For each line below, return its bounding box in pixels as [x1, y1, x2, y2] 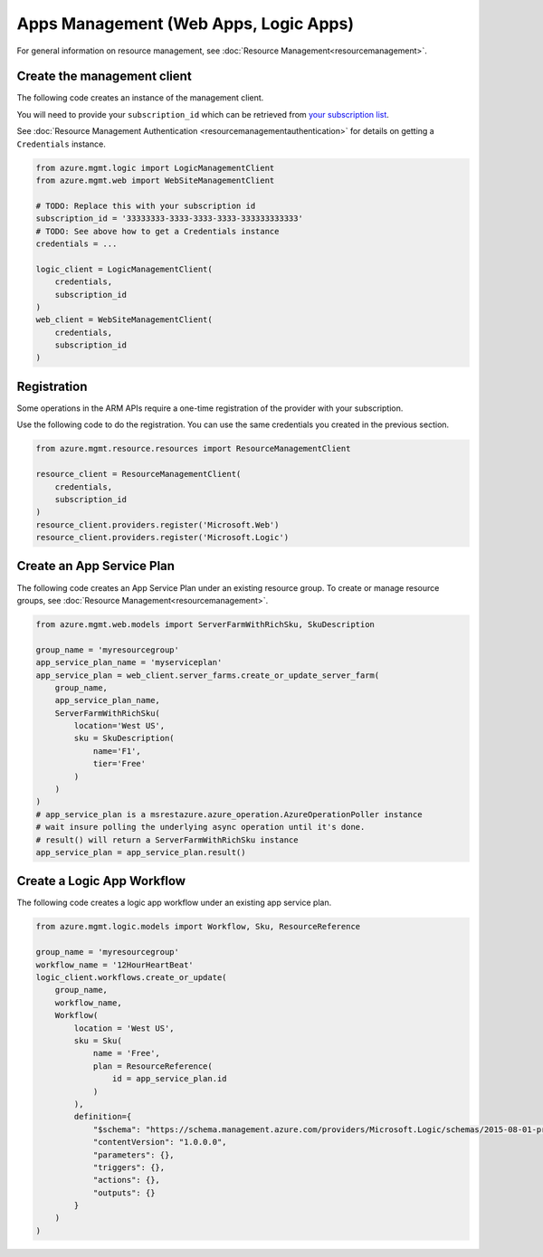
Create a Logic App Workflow [16, 873, 186, 889]
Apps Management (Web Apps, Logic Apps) [16, 14, 355, 33]
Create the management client [16, 69, 192, 84]
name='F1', [92, 746, 142, 756]
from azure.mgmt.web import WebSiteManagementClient [35, 176, 275, 186]
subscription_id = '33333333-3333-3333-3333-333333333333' [35, 214, 303, 224]
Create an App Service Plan [16, 558, 176, 574]
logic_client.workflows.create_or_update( [35, 973, 227, 983]
